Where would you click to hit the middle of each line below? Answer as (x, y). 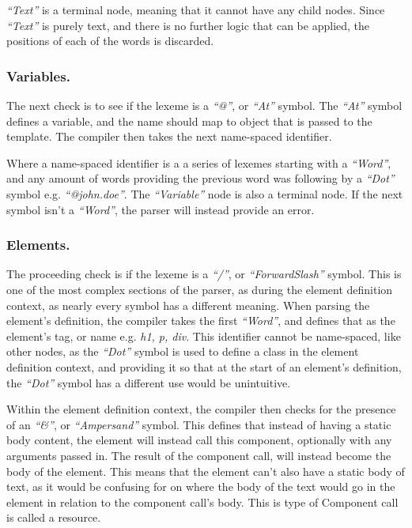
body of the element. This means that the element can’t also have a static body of (206, 471)
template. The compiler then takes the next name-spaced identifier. (169, 136)
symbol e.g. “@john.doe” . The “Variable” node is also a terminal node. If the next (205, 193)
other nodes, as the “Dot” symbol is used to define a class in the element (183, 351)
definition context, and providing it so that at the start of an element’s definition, (204, 366)
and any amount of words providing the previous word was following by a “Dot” (200, 178)
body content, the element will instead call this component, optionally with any (199, 440)
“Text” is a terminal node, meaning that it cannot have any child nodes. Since (196, 9)
